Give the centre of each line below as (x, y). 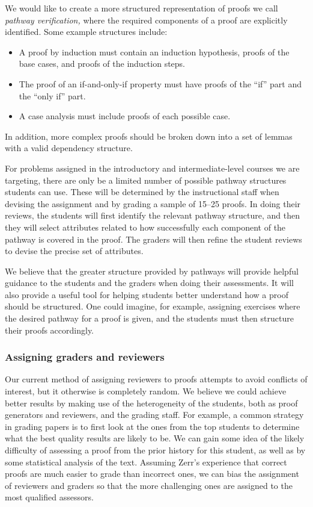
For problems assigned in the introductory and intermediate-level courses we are (152, 168)
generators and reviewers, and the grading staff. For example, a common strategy (154, 415)
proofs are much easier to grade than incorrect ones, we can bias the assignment (152, 474)
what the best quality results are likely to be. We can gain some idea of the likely (155, 438)
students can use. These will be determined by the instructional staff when (142, 192)
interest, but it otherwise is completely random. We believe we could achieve (146, 391)
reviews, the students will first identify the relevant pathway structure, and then (152, 215)
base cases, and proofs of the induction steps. (102, 64)
